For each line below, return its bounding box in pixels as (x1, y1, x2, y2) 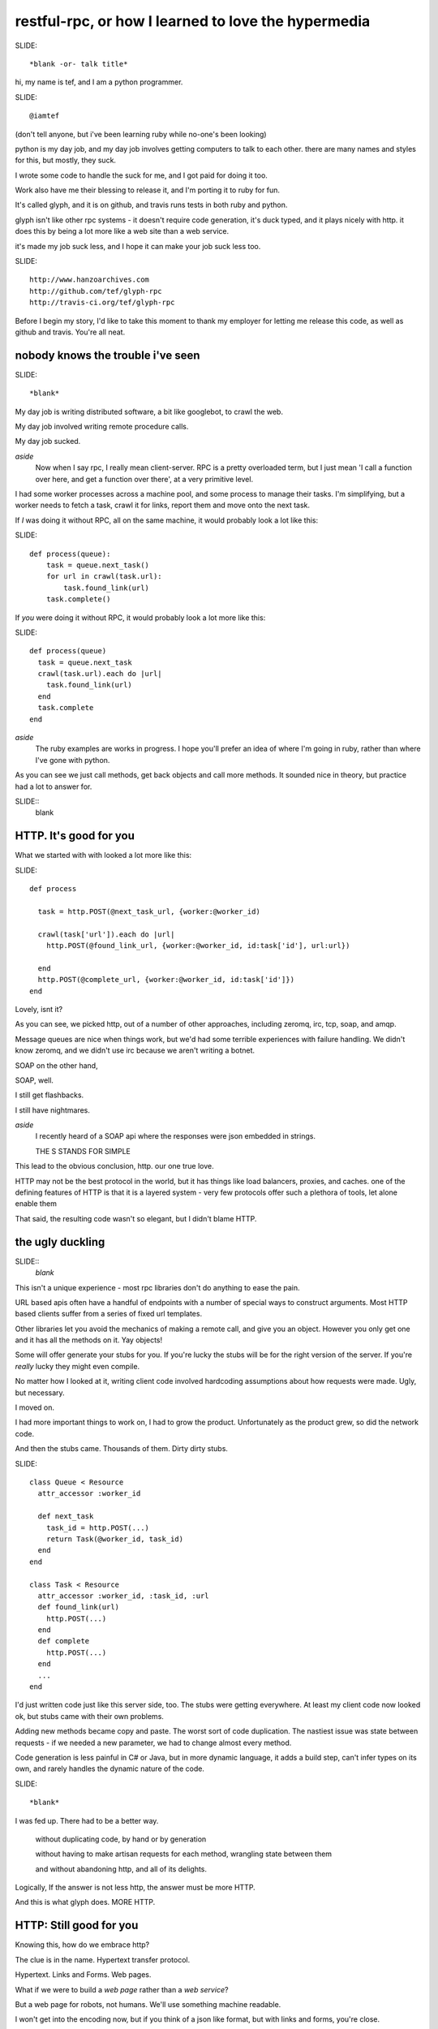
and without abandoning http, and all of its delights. (35, 1863, 207, 1874)
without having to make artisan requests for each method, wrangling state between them (35, 1849, 333, 1859)
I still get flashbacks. (15, 1090, 84, 1100)
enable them (15, 1199, 57, 1208)
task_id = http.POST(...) (45, 1523, 150, 1532)
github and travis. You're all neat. (15, 327, 126, 337)
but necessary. (15, 1388, 65, 1398)
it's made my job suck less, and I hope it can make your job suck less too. (15, 241, 261, 251)
